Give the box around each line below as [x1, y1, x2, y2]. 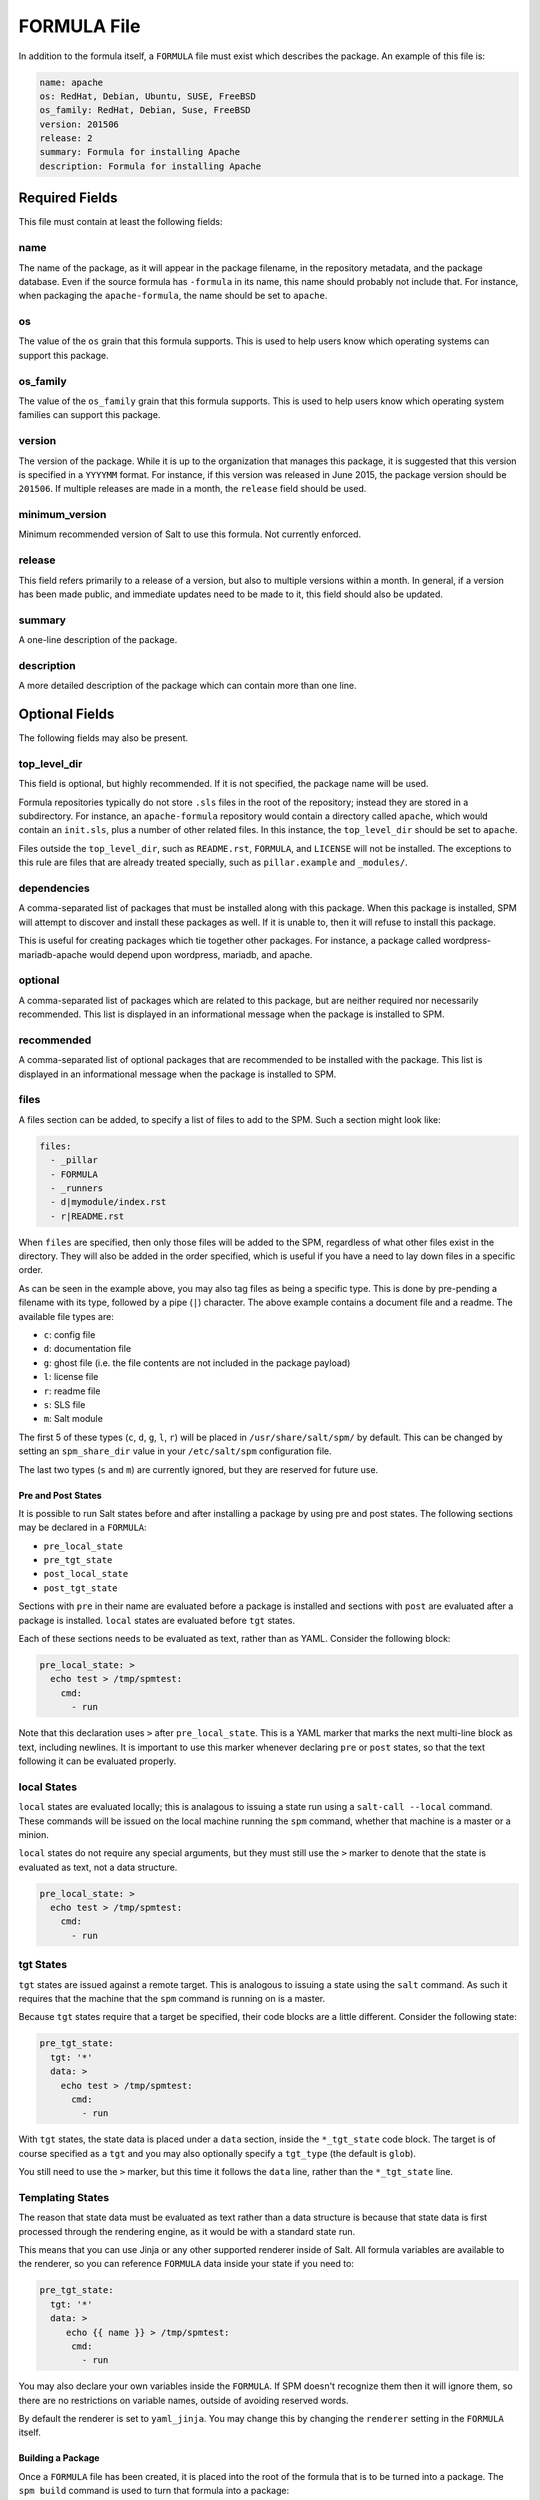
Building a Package [18, 2452, 100, 2464]
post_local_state [43, 1568, 129, 1580]
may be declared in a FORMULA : [18, 1521, 147, 1534]
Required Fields [18, 190, 119, 207]
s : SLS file [43, 1398, 86, 1410]
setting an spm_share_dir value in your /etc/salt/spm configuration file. [18, 1445, 332, 1457]
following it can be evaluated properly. [18, 1755, 177, 1767]
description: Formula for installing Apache [39, 160, 262, 172]
